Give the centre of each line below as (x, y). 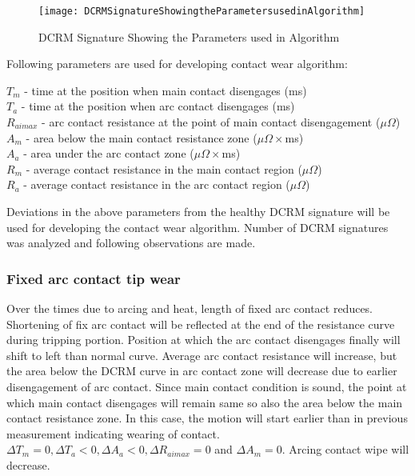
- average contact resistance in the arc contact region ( (157, 184)
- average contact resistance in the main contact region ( (164, 168)
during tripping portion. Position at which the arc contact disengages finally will (204, 340)
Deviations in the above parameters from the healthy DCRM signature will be (198, 211)
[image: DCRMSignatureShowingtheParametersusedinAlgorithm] (202, 11)
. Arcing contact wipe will (345, 449)
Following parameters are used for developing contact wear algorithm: (177, 64)
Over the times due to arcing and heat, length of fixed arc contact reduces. (190, 308)
